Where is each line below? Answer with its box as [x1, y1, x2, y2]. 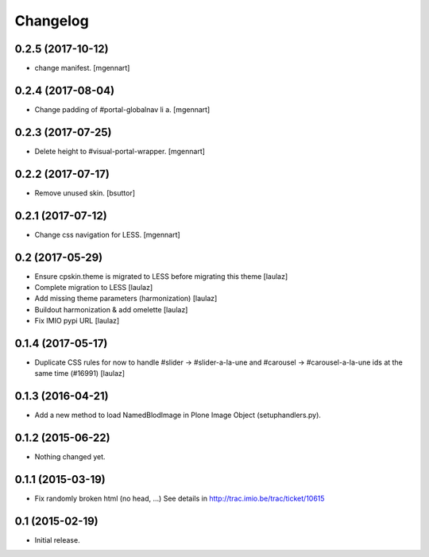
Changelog [14, 12, 89, 29]
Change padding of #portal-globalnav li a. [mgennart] [34, 104, 211, 114]
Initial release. [34, 536, 80, 545]
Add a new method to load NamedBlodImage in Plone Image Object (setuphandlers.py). [34, 410, 322, 420]
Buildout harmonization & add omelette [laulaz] [34, 304, 188, 314]
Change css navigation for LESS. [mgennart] [34, 230, 180, 239]
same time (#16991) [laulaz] [34, 369, 126, 378]
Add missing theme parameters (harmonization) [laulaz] [34, 294, 218, 304]
